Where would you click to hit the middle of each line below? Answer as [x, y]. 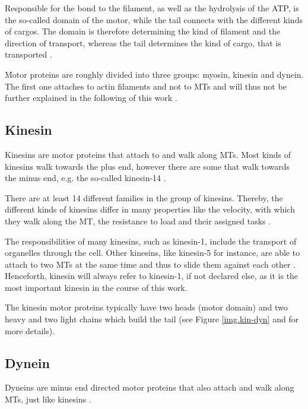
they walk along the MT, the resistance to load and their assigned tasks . [138, 221]
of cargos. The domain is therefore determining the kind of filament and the [143, 31]
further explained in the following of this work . [91, 98]
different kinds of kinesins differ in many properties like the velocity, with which [150, 209]
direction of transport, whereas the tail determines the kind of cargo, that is [143, 42]
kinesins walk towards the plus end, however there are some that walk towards [147, 166]
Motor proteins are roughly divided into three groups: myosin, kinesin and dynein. [154, 74]
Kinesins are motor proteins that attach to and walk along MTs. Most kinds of [148, 154]
